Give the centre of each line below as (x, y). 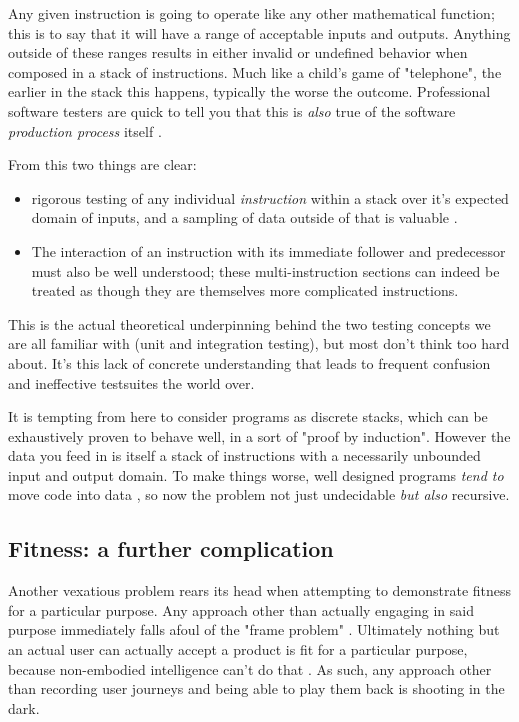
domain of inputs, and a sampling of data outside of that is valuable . (244, 217)
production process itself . (85, 130)
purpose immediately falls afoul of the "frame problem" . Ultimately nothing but (254, 629)
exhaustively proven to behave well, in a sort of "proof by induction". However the (259, 435)
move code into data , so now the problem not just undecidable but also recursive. (259, 494)
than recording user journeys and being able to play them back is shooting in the (256, 688)
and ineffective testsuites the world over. (131, 382)
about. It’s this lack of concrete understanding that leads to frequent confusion (249, 362)
